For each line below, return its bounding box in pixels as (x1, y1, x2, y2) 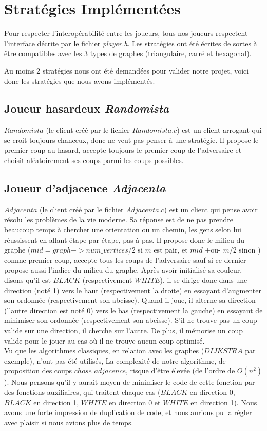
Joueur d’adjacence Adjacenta (4, 180, 166, 196)
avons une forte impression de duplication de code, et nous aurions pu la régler (4, 407, 252, 418)
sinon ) (239, 244, 261, 255)
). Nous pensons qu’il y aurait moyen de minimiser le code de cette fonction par (4, 376, 255, 387)
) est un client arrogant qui (177, 124, 262, 135)
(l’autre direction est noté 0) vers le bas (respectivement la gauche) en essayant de (4, 304, 263, 315)
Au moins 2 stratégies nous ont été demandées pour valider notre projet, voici (4, 65, 249, 76)
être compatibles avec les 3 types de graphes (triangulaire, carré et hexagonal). (4, 48, 252, 59)
